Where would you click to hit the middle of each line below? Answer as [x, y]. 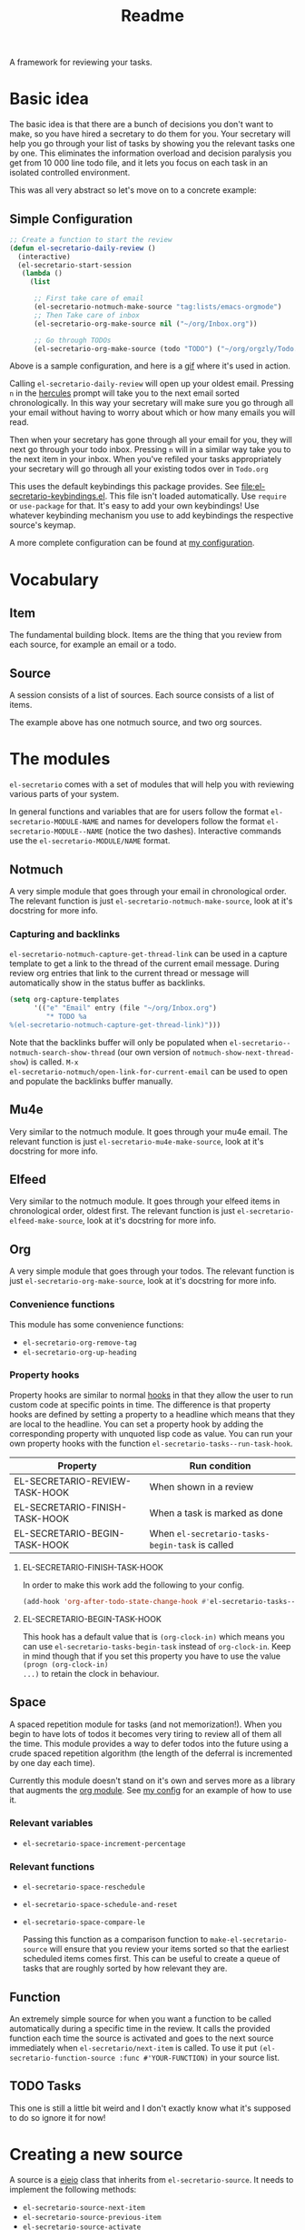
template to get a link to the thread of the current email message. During [144, 964]
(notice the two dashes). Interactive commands [193, 831]
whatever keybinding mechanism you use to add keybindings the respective [152, 516]
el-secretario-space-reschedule [84, 1887]
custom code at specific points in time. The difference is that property [140, 1404]
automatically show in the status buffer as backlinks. [108, 983]
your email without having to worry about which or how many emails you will [152, 413]
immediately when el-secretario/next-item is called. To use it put [133, 2047]
